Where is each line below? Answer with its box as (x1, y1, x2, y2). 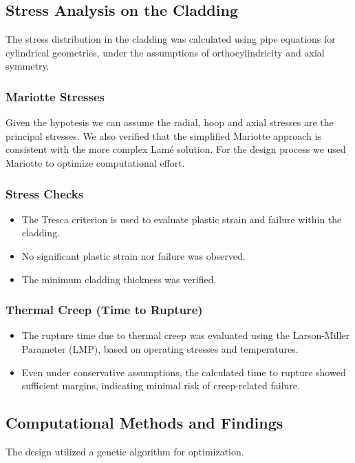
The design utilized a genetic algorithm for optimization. (6, 444, 244, 458)
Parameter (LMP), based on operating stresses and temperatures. (21, 341, 299, 356)
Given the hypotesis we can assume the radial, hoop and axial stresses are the (6, 115, 334, 130)
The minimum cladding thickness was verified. (21, 271, 217, 286)
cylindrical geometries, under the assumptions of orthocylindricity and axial (6, 45, 325, 59)
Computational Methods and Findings (6, 412, 283, 433)
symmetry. (6, 59, 50, 73)
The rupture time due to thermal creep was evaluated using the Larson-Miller (21, 328, 350, 342)
